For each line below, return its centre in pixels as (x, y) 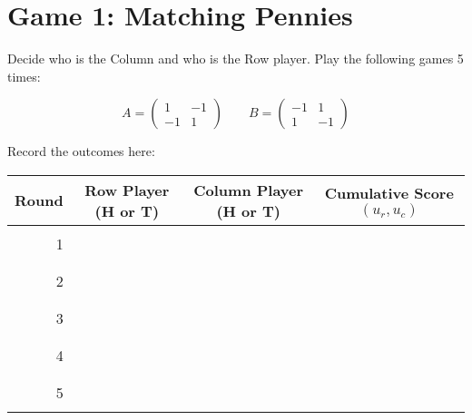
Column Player (249, 190)
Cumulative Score (389, 193)
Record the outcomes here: (81, 151)
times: (24, 76)
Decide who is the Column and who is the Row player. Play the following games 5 (236, 59)
